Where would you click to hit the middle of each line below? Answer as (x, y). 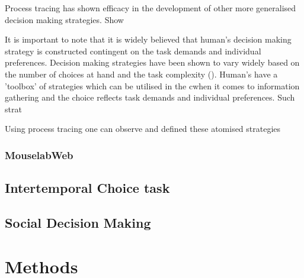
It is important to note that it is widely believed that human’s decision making (148, 39)
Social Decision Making (78, 222)
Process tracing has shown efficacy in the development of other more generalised (151, 8)
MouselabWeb (39, 155)
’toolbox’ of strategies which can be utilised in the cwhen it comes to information (152, 85)
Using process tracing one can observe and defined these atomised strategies (143, 129)
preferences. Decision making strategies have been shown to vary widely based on (152, 62)
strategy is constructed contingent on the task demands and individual (133, 51)
